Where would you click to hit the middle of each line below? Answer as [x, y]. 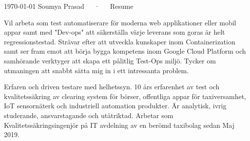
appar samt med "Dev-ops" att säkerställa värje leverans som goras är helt [115, 32]
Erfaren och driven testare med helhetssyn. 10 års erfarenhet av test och [112, 87]
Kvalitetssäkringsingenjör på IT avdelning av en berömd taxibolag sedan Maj [119, 125]
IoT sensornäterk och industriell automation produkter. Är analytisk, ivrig [115, 106]
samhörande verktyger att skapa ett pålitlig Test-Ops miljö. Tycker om [110, 60]
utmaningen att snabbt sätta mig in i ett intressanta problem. [96, 70]
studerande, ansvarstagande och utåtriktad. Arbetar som [89, 115]
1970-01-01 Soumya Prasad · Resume [69, 6]
